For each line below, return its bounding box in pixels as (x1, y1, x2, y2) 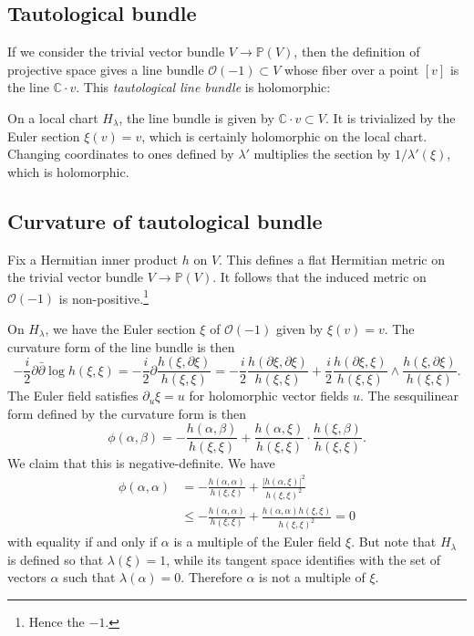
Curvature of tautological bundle (7, 206, 323, 235)
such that (63, 568, 116, 587)
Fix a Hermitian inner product (7, 249, 179, 268)
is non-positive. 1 (58, 286, 149, 308)
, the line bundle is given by (118, 108, 274, 127)
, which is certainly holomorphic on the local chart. (141, 126, 428, 145)
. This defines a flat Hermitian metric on (219, 249, 445, 268)
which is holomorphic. (7, 162, 129, 181)
